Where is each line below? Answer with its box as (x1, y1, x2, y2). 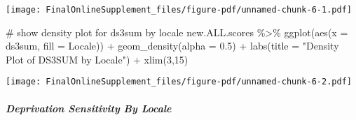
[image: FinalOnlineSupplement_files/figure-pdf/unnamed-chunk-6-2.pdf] (6, 77, 352, 87)
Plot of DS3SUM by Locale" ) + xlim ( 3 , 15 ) (6, 52, 189, 66)
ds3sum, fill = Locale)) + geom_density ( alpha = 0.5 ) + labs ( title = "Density (6, 38, 339, 53)
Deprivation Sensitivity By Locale (6, 100, 172, 115)
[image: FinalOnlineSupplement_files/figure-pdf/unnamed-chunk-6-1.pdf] (6, 5, 352, 15)
